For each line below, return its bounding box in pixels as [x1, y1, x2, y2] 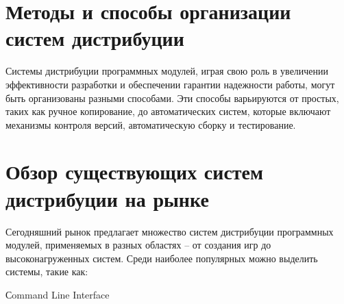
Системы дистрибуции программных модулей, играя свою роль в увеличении [5, 64, 329, 78]
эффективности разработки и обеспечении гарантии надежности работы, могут [5, 77, 335, 91]
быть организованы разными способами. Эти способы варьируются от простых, [5, 90, 339, 105]
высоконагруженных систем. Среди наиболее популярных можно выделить [5, 251, 318, 265]
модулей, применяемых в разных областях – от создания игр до [5, 238, 271, 252]
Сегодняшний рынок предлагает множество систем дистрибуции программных [5, 224, 334, 238]
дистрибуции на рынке [5, 184, 209, 212]
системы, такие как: [5, 264, 88, 279]
